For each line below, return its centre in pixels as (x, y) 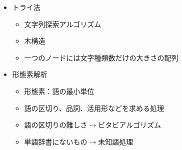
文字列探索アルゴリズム (63, 24)
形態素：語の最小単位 (59, 91)
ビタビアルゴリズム (129, 125)
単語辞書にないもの (56, 141)
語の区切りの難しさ (56, 125)
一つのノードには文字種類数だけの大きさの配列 (101, 57)
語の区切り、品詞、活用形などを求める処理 (94, 108)
